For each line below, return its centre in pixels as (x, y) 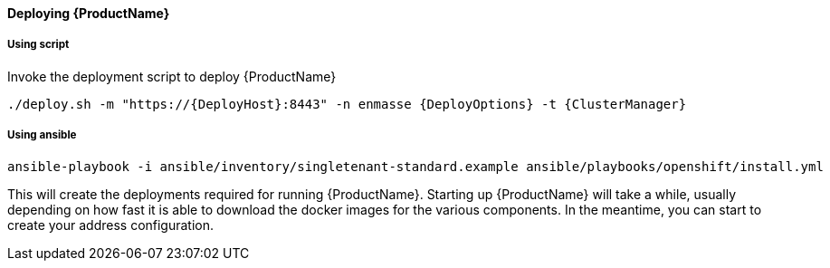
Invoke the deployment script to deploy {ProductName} (172, 76)
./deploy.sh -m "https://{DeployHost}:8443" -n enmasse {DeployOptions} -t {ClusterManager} (347, 104)
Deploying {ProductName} (89, 13)
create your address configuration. (111, 225)
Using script (38, 45)
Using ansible (42, 135)
